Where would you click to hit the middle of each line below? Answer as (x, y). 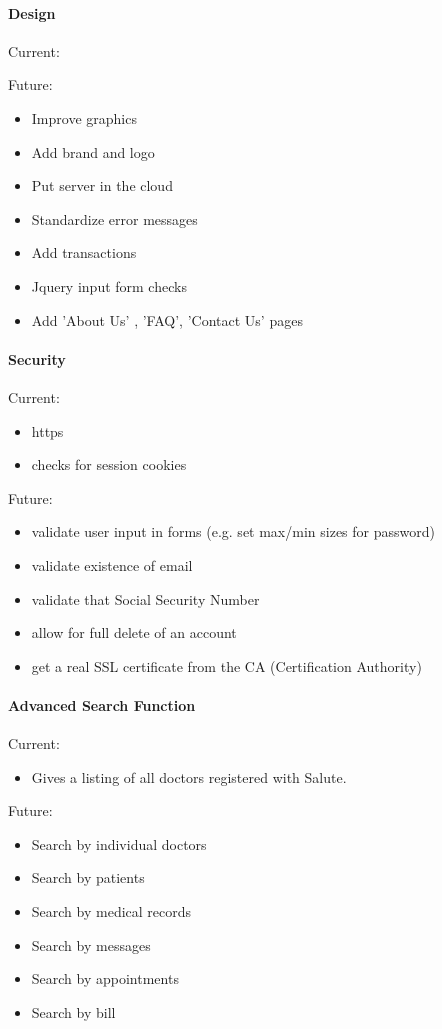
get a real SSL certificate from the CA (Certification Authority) (226, 665)
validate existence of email (112, 564)
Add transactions (84, 252)
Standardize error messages (114, 218)
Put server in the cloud (102, 185)
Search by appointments (105, 978)
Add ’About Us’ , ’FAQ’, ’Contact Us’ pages (167, 319)
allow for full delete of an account (134, 632)
